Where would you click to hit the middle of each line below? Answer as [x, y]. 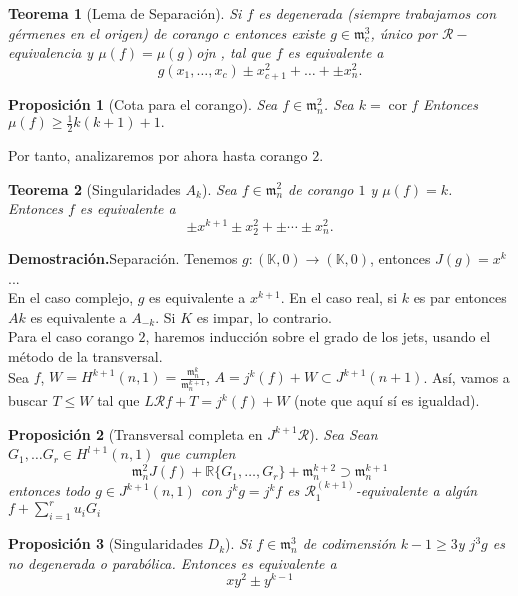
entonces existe [280, 32]
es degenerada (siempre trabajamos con [377, 13]
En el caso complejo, [71, 297]
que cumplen [197, 453]
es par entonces [460, 297]
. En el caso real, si [339, 297]
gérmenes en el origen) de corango [113, 32]
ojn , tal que [233, 52]
